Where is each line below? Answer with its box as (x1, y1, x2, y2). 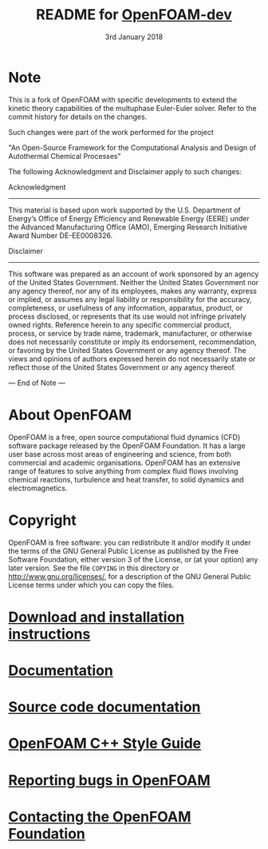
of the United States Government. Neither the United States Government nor (8, 277, 259, 287)
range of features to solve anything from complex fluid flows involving (8, 466, 238, 476)
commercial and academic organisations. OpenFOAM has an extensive (8, 458, 241, 467)
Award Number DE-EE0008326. (8, 230, 113, 240)
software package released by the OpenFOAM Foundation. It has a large (8, 441, 246, 450)
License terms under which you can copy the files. (8, 580, 175, 589)
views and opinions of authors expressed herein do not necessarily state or (8, 354, 256, 363)
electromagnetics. (8, 483, 68, 493)
